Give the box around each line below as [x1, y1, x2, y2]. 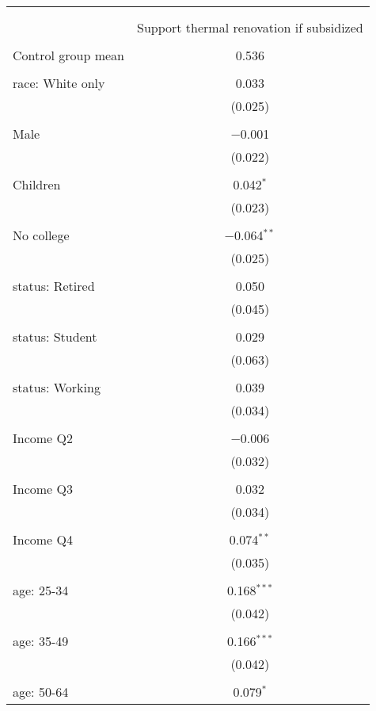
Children [13, 175, 61, 193]
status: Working [13, 378, 101, 396]
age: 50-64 [13, 682, 69, 701]
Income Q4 [13, 530, 73, 549]
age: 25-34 [13, 581, 69, 599]
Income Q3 [13, 480, 73, 498]
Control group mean [13, 46, 124, 64]
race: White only [13, 74, 105, 92]
